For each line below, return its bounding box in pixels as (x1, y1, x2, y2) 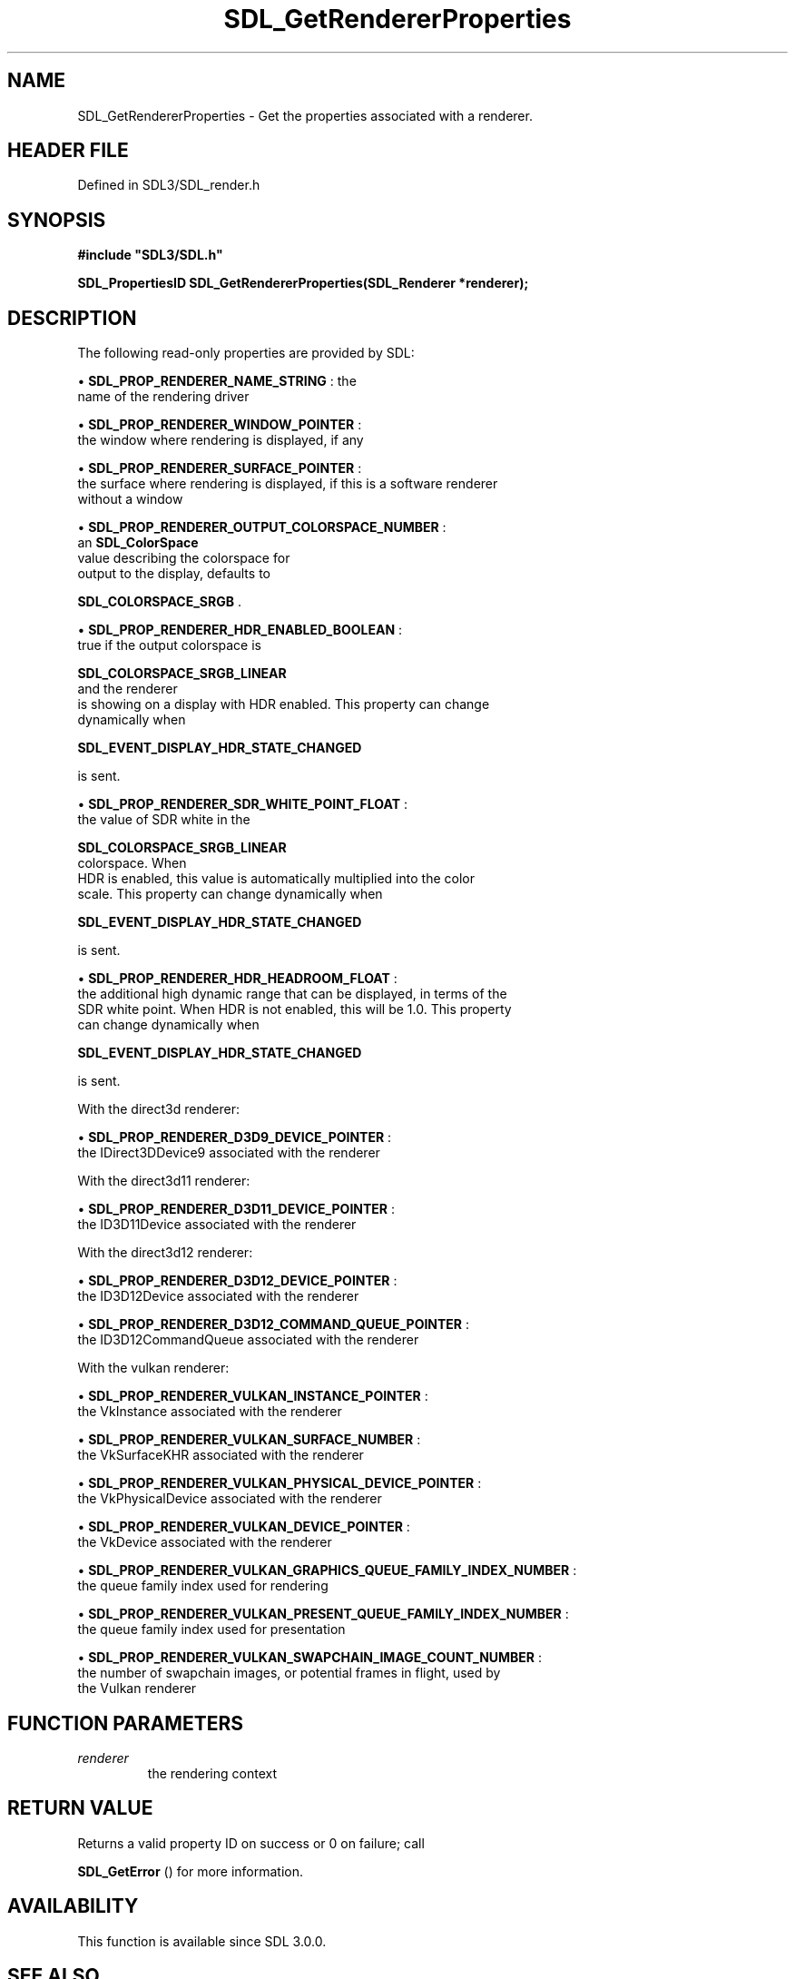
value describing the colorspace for (77, 550, 290, 566)
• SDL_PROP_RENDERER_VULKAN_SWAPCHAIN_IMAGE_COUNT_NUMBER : (77, 1649, 543, 1666)
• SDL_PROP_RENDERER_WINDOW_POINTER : (77, 417, 362, 433)
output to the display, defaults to (77, 566, 270, 582)
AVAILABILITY (7, 1895, 139, 1918)
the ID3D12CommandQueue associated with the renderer (77, 1332, 419, 1348)
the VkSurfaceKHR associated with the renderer (77, 1447, 364, 1463)
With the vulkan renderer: (77, 1360, 230, 1376)
